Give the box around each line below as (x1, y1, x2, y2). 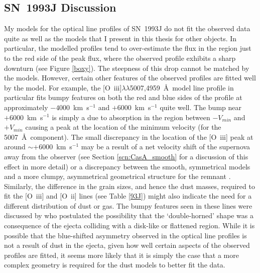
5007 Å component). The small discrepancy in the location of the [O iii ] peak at (4, 131, 253, 142)
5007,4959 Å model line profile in (129, 82, 234, 93)
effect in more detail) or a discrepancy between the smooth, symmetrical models (4, 161, 250, 171)
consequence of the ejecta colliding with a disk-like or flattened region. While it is (4, 220, 255, 231)
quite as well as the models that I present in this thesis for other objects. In (4, 33, 237, 43)
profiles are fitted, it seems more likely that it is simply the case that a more (4, 249, 239, 260)
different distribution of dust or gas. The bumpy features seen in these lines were (4, 200, 252, 211)
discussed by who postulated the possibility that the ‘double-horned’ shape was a (4, 210, 253, 221)
